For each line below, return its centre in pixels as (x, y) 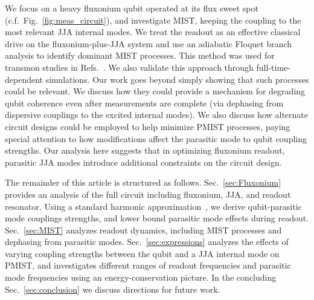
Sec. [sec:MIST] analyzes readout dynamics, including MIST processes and (143, 230)
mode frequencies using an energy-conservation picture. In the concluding (141, 277)
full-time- (273, 67)
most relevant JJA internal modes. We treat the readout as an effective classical (153, 32)
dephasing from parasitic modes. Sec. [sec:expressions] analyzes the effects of (147, 242)
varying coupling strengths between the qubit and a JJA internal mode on (142, 253)
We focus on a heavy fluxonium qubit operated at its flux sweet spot (132, 8)
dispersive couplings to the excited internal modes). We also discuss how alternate (156, 115)
